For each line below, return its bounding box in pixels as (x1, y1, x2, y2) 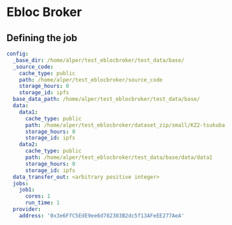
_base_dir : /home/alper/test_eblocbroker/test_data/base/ (13, 56, 185, 63)
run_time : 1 (24, 199, 60, 206)
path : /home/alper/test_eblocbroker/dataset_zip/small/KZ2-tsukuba (24, 121, 226, 129)
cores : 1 (24, 193, 51, 200)
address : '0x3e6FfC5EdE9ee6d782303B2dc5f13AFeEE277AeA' (19, 212, 185, 219)
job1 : (19, 186, 36, 194)
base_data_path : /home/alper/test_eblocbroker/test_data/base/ (13, 95, 200, 103)
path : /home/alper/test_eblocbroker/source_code (19, 76, 163, 84)
